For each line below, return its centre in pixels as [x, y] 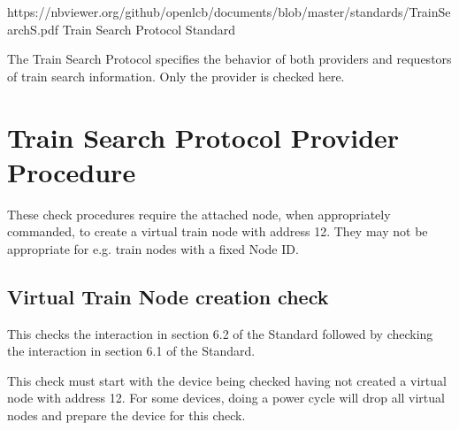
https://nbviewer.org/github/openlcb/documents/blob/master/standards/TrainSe [229, 12]
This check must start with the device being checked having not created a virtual [227, 380]
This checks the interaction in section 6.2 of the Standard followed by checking [220, 333]
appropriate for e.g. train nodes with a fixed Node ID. [153, 248]
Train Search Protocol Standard [149, 29]
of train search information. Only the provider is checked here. [176, 76]
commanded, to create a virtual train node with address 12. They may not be [218, 231]
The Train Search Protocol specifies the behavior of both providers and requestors [229, 59]
